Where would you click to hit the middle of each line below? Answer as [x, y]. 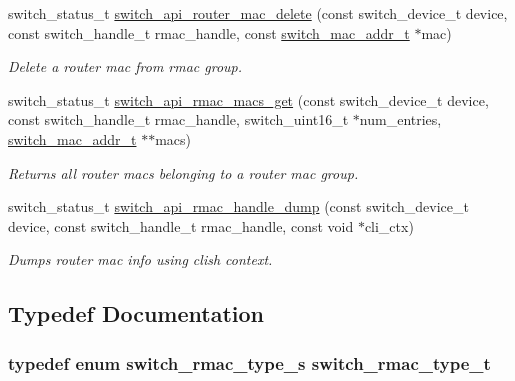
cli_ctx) [389, 225]
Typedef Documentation [136, 313]
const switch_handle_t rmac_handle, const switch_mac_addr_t [209, 32]
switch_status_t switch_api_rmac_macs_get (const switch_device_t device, [248, 99]
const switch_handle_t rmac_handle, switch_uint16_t [178, 119]
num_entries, [400, 119]
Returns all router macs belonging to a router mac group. [183, 172]
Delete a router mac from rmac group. [125, 66]
